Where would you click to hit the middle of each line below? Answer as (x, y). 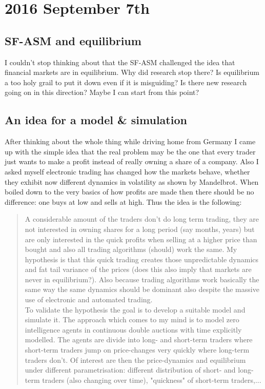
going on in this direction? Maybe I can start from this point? (102, 92)
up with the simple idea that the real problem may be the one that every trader (130, 151)
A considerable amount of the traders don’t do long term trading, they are (142, 219)
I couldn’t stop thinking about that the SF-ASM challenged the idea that (120, 62)
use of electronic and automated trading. (89, 299)
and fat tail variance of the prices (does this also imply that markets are (138, 269)
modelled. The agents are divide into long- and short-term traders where (139, 339)
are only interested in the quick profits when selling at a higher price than (141, 239)
